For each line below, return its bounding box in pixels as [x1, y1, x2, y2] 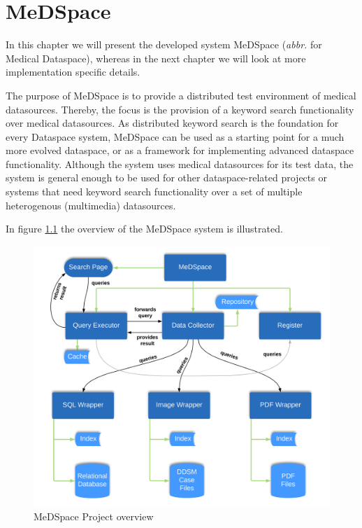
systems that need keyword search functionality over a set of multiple [6, 184, 303, 199]
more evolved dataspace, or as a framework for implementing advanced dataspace [6, 143, 354, 158]
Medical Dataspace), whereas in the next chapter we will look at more [6, 50, 306, 65]
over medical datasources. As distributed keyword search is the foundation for [6, 116, 339, 130]
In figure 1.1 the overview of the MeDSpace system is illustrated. [6, 221, 283, 236]
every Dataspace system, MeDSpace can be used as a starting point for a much [6, 129, 345, 144]
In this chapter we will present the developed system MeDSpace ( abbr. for [6, 37, 322, 52]
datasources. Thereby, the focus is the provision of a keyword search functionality [6, 102, 354, 116]
